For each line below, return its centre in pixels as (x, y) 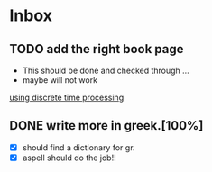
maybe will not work (60, 80)
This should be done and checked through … (106, 70)
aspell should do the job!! (69, 158)
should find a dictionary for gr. (78, 147)
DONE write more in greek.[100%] (106, 126)
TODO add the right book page (97, 49)
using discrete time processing (67, 97)
